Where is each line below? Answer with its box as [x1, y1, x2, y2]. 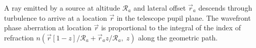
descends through [198, 3, 252, 13]
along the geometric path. [138, 32, 218, 42]
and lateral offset [133, 3, 186, 13]
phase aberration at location [4, 22, 92, 33]
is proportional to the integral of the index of [101, 22, 241, 33]
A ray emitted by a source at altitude [4, 3, 120, 13]
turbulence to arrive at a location [4, 12, 107, 23]
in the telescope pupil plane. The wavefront [116, 12, 251, 23]
